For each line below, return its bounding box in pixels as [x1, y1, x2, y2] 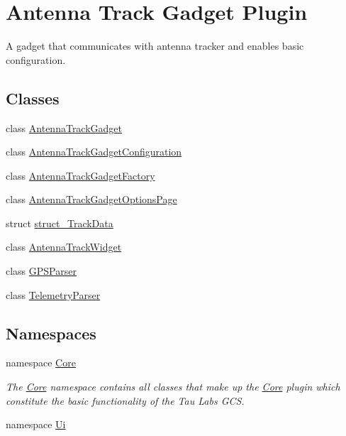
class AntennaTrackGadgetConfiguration [6, 144, 182, 159]
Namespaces [6, 322, 96, 344]
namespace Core [6, 355, 76, 370]
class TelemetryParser [6, 287, 101, 302]
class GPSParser [6, 263, 77, 278]
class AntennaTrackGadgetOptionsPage [6, 192, 177, 207]
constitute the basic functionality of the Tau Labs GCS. [6, 393, 245, 408]
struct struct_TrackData [6, 215, 113, 230]
